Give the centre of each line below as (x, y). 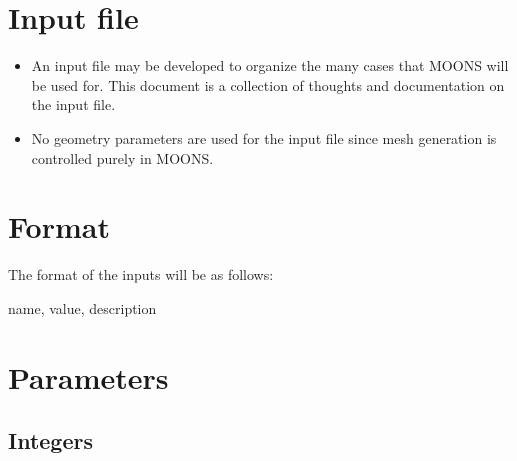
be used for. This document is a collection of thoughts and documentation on (268, 84)
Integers (50, 440)
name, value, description (82, 307)
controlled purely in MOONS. (122, 157)
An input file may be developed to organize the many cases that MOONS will (270, 65)
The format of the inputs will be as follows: (141, 274)
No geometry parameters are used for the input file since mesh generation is (264, 137)
